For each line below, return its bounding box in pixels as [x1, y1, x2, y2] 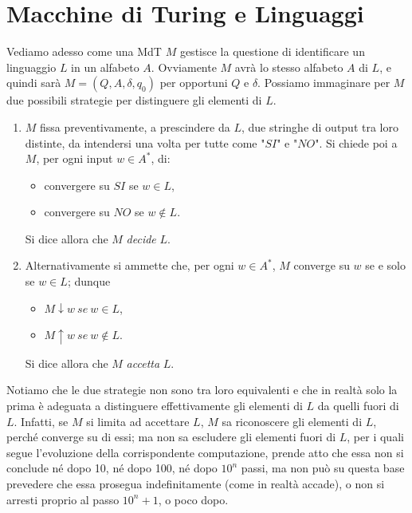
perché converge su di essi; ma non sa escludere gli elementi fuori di [6, 428, 336, 445]
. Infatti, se [14, 412, 69, 429]
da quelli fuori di [317, 397, 399, 413]
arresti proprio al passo [6, 491, 120, 507]
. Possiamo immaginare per [257, 74, 390, 91]
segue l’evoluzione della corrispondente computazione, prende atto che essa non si [6, 444, 404, 460]
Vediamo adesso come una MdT [6, 43, 162, 60]
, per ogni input [36, 150, 113, 167]
